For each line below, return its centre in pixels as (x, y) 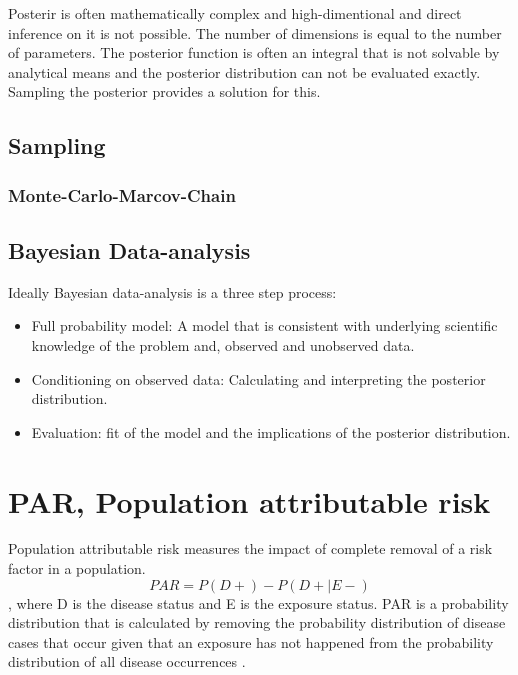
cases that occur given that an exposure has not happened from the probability (251, 641)
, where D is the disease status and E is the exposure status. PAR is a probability (258, 602)
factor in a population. (77, 568)
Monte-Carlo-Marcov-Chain (122, 194)
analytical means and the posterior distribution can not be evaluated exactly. (244, 71)
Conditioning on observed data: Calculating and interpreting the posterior (258, 378)
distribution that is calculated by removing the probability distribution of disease (257, 622)
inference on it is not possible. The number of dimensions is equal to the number (255, 32)
